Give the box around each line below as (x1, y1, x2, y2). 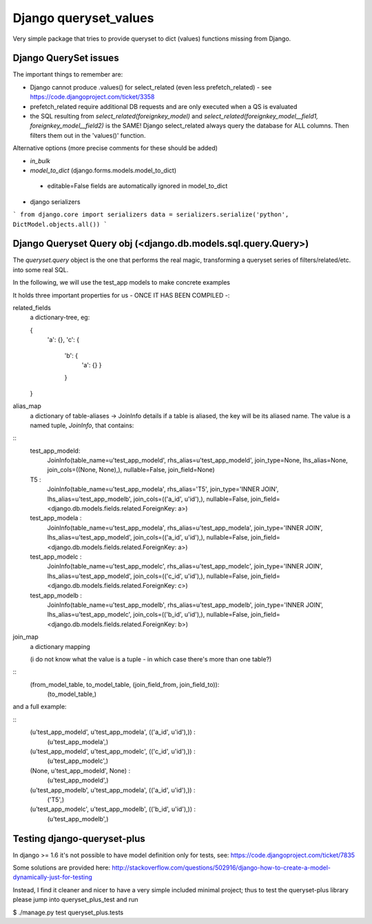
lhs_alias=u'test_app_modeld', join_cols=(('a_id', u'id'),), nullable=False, (47, 533, 249, 542)
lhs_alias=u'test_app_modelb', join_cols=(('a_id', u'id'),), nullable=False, (47, 495, 249, 503)
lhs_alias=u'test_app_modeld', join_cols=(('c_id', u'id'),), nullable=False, (47, 572, 249, 580)
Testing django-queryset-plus (12, 832, 146, 844)
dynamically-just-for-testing (12, 873, 92, 881)
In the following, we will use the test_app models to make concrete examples (12, 278, 231, 287)
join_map (12, 633, 39, 641)
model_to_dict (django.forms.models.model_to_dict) (30, 166, 177, 174)
